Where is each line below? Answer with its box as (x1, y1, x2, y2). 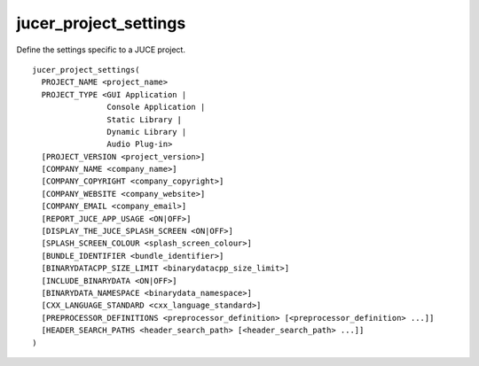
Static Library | (106, 114, 182, 124)
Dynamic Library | (106, 127, 187, 136)
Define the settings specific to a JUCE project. (16, 44, 186, 55)
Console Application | (106, 102, 206, 113)
